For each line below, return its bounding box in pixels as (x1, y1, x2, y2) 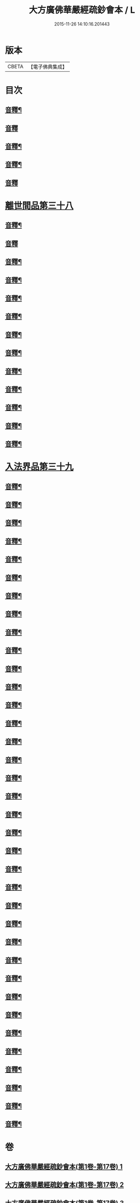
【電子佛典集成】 (28, 63, 67, 70)
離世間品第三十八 (5, 200, 74, 212)
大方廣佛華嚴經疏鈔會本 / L (29, 4, 135, 16)
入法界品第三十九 (5, 461, 74, 473)
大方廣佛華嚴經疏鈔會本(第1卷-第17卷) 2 (5, 1181, 124, 1189)
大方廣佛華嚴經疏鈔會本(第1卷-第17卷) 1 (5, 1162, 123, 1171)
